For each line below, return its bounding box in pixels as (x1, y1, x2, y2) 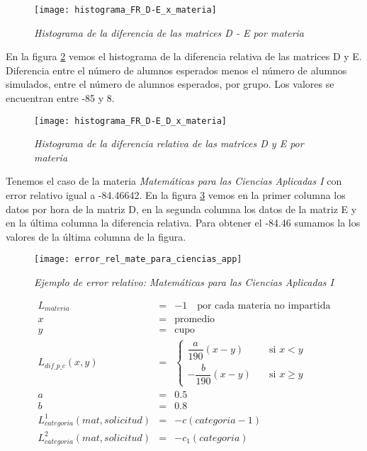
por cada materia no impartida (197, 300, 331, 311)
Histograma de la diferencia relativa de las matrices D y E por (34, 136, 304, 151)
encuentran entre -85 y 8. (6, 91, 115, 105)
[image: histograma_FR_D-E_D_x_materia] (34, 115, 227, 126)
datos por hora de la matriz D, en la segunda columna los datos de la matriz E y (6, 201, 357, 216)
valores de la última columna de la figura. (6, 229, 186, 244)
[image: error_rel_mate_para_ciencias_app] (34, 254, 242, 265)
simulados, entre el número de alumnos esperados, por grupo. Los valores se (6, 76, 334, 91)
